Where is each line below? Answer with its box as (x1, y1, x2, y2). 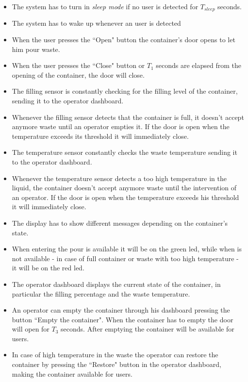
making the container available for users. (12, 368, 132, 379)
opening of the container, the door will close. (12, 69, 145, 80)
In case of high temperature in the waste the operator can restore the (12, 349, 218, 360)
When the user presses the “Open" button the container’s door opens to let (12, 34, 235, 45)
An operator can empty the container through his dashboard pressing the (12, 305, 230, 315)
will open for (12, 324, 50, 334)
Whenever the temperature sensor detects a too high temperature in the (12, 173, 227, 183)
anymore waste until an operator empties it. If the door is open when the (12, 121, 230, 132)
